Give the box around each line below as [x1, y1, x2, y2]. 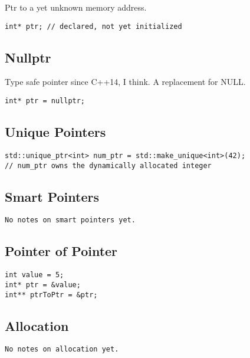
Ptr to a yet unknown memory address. [5, 1, 147, 13]
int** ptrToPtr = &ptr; [5, 290, 98, 299]
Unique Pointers [5, 123, 106, 141]
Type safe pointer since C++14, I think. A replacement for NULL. [5, 75, 246, 88]
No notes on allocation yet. [5, 345, 119, 354]
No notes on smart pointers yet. [5, 216, 136, 225]
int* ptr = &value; [5, 280, 81, 289]
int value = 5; [5, 271, 64, 280]
